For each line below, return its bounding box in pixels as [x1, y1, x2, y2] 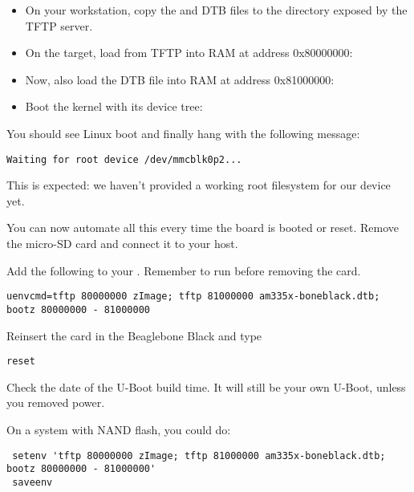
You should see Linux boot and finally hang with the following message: [6, 124, 360, 141]
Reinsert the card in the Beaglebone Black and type [6, 327, 262, 344]
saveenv [12, 476, 53, 488]
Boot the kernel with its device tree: [25, 98, 203, 115]
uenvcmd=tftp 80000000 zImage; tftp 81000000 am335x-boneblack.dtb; [6, 291, 380, 303]
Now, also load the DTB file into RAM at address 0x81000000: [25, 71, 335, 87]
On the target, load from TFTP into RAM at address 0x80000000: [25, 44, 353, 61]
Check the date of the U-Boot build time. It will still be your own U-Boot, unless [6, 378, 406, 395]
